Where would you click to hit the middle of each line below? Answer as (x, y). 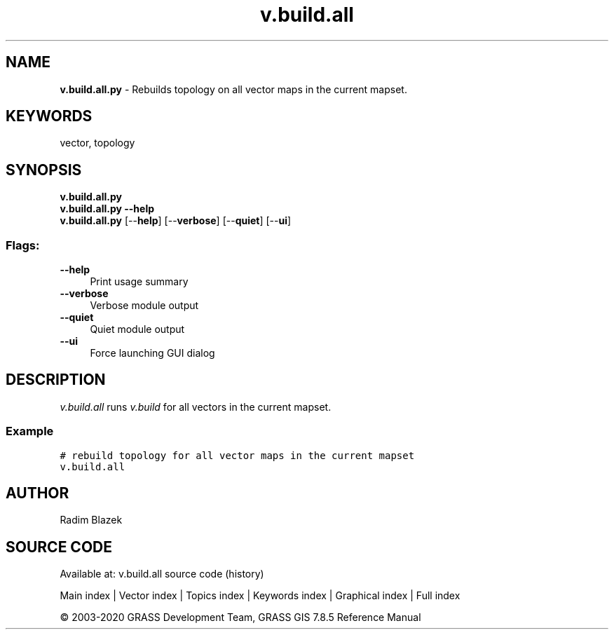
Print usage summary (139, 282)
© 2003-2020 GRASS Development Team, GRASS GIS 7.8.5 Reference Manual (240, 617)
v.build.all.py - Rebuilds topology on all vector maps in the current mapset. (233, 89)
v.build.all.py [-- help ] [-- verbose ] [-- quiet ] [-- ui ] (176, 221)
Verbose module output (144, 306)
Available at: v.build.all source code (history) (162, 574)
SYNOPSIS (44, 170)
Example (30, 431)
